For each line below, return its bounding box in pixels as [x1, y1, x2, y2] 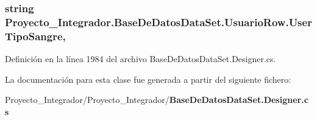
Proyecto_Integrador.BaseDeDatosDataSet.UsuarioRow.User [5, 14, 312, 29]
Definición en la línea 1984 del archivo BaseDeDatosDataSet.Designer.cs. [5, 52, 276, 65]
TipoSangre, [5, 28, 66, 43]
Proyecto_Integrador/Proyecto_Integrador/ [5, 93, 169, 106]
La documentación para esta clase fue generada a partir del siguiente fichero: [5, 72, 291, 85]
